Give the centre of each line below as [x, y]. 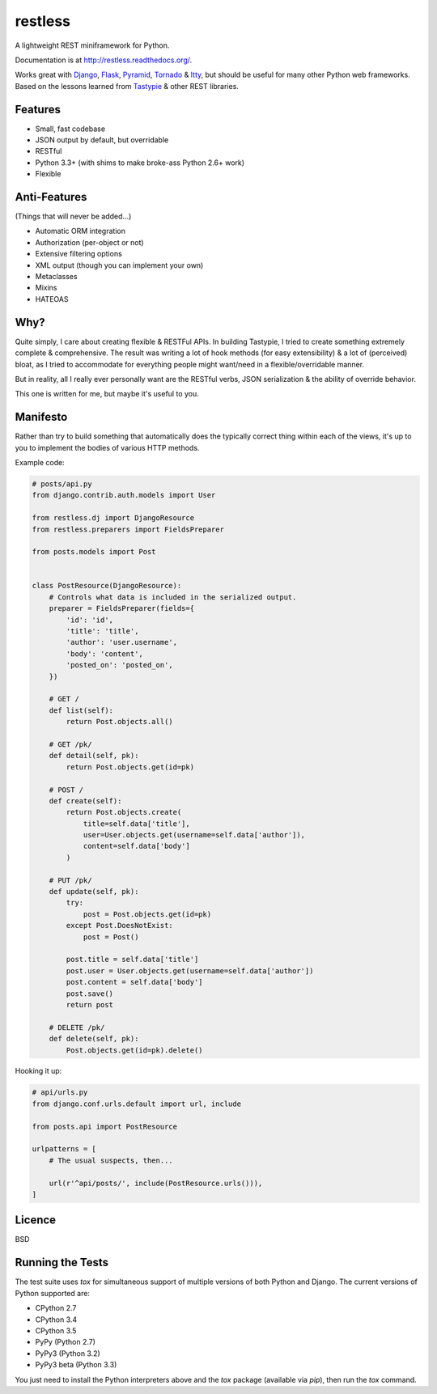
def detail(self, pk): [94, 756]
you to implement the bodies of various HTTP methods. [107, 447]
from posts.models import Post [94, 552]
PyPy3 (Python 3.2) [68, 1353]
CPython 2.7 [56, 1308]
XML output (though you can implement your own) [119, 265]
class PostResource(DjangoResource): [107, 586]
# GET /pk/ [70, 744]
